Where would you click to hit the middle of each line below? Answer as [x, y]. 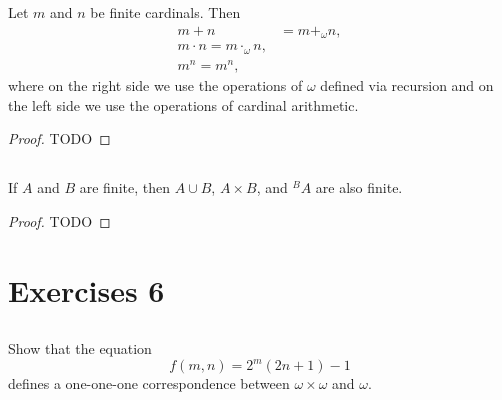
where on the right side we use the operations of [155, 85]
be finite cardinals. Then [165, 12]
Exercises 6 [86, 289]
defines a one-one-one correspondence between [149, 383]
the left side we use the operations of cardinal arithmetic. [183, 104]
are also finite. [359, 187]
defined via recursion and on [407, 85]
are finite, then [124, 187]
